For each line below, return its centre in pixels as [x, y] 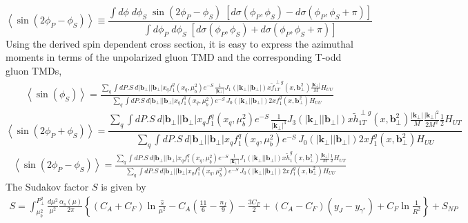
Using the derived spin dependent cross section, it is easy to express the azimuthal [179, 43]
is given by [124, 187]
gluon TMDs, [34, 71]
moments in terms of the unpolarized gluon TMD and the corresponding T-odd [174, 57]
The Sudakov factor [47, 187]
